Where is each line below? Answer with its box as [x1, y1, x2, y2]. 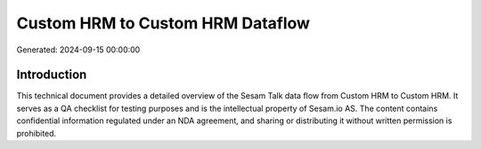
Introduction [16, 67, 87, 82]
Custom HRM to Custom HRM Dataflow [16, 13, 311, 33]
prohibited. [16, 128, 57, 138]
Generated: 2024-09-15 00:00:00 [16, 44, 141, 55]
